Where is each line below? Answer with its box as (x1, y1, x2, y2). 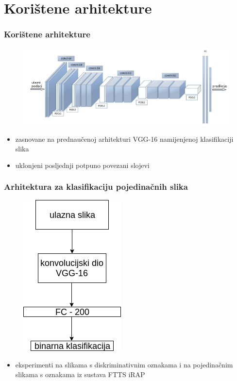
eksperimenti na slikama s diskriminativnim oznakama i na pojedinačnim (15, 359, 233, 369)
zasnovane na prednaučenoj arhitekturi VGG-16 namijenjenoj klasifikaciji (15, 134, 234, 144)
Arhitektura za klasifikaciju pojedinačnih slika (4, 181, 188, 193)
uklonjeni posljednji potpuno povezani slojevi (15, 160, 150, 170)
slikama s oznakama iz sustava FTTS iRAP (15, 369, 145, 379)
